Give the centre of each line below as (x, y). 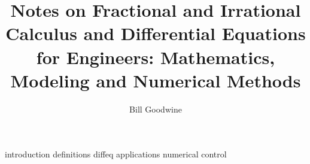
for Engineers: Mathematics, (156, 57)
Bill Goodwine (156, 109)
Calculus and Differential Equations (156, 33)
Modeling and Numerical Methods (156, 80)
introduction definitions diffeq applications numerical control (116, 154)
